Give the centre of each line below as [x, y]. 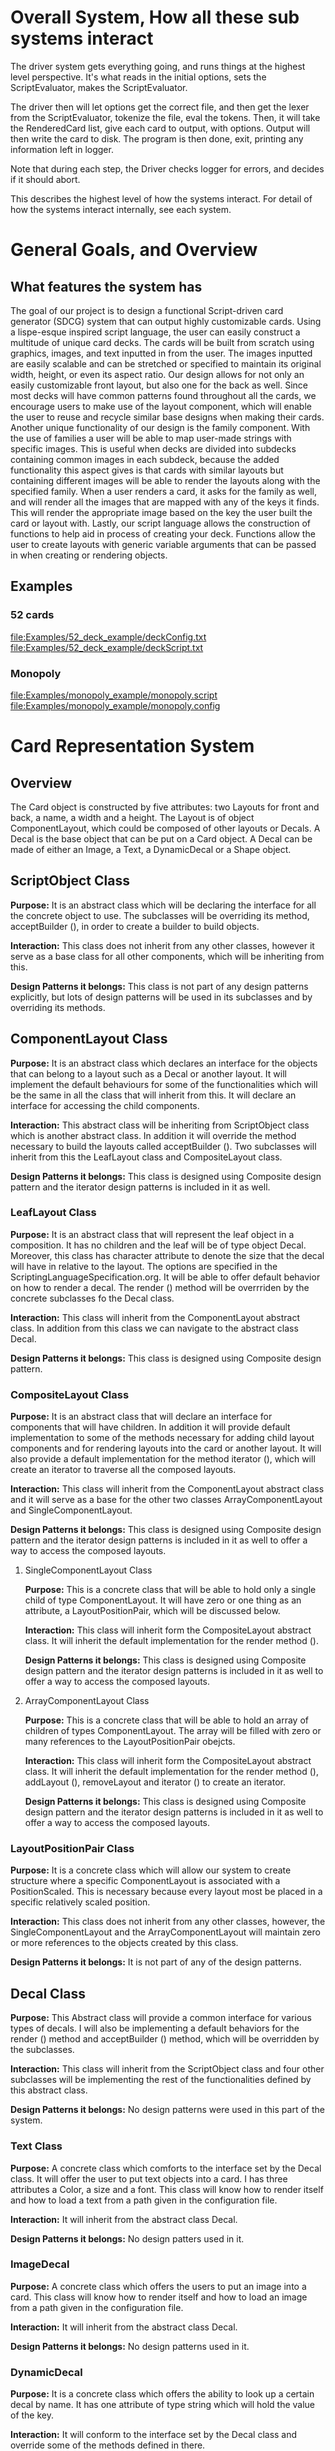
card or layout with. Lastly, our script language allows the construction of [161, 523]
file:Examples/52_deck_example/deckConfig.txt [108, 637]
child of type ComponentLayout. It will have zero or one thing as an [163, 1600]
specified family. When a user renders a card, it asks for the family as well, [163, 491]
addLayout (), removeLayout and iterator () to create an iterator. [155, 1782]
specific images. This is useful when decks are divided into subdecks [153, 448]
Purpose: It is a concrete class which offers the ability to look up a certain [162, 2394]
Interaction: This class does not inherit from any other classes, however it [162, 945]
